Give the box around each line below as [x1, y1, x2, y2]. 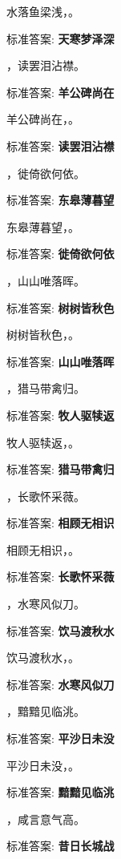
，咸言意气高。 [6, 810, 85, 827]
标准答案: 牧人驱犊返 [6, 406, 115, 423]
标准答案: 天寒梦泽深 [6, 30, 115, 46]
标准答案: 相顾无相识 [6, 514, 115, 531]
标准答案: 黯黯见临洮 [6, 784, 115, 801]
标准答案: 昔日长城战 [6, 837, 115, 854]
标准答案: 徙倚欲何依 [6, 245, 115, 262]
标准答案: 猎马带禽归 [6, 461, 115, 478]
